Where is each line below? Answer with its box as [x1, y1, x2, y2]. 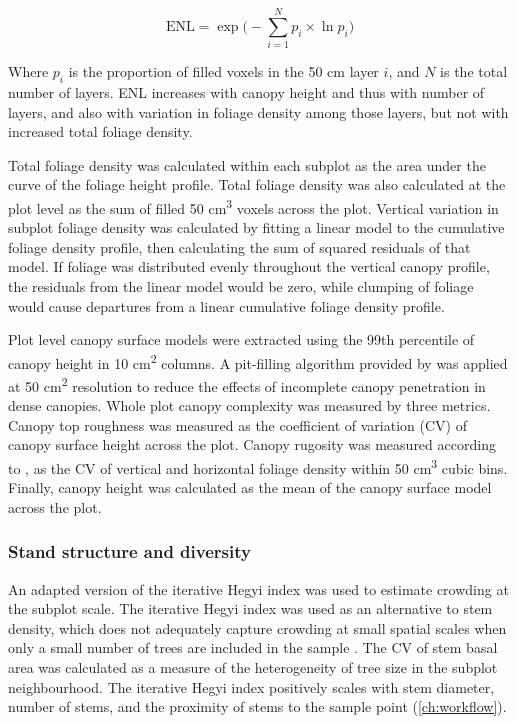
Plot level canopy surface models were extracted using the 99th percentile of [8, 329, 475, 350]
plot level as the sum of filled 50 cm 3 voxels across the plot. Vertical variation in [8, 194, 499, 218]
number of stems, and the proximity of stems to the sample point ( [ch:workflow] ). [8, 696, 507, 717]
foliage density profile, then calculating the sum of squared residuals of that [8, 236, 471, 257]
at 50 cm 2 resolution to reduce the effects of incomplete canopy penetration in [8, 372, 486, 396]
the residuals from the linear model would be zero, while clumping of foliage [8, 275, 474, 296]
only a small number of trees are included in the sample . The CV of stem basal [8, 637, 498, 658]
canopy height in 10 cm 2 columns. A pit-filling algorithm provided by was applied [8, 349, 508, 373]
